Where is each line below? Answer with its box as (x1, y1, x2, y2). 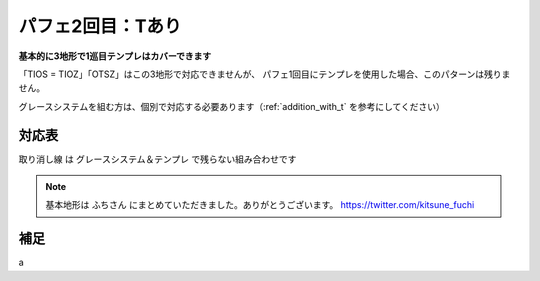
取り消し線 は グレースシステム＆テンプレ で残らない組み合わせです (18, 153, 297, 165)
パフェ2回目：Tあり (18, 15, 182, 37)
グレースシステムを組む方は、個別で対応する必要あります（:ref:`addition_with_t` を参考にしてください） (18, 100, 445, 112)
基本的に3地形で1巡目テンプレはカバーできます (18, 50, 212, 62)
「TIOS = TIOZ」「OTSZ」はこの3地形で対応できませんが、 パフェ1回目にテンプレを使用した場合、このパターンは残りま (18, 68, 511, 80)
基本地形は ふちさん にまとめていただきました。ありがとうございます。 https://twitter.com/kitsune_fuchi (45, 199, 475, 211)
